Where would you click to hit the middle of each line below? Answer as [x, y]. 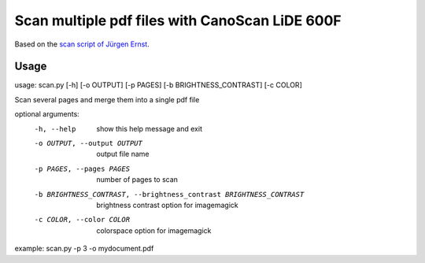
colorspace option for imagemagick [154, 230]
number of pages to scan [137, 180]
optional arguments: [47, 114]
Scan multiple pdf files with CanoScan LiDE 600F [178, 20]
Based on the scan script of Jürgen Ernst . [82, 44]
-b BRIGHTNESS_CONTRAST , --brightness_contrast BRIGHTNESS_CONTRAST [169, 194]
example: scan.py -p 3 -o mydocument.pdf [84, 249]
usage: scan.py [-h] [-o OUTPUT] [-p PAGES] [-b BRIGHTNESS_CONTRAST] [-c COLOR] [158, 85]
